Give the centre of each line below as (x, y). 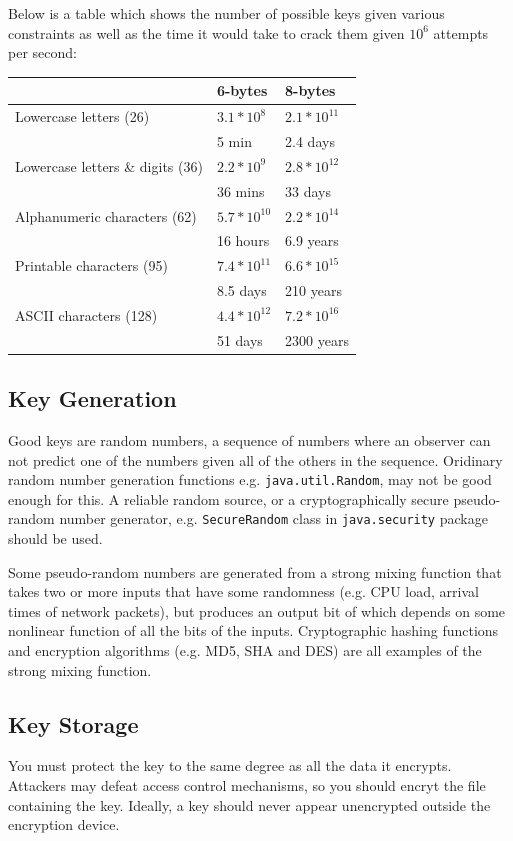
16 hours (243, 240)
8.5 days (241, 290)
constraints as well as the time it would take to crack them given (206, 32)
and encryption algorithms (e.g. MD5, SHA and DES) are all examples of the (245, 650)
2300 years (317, 339)
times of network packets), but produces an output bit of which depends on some (257, 610)
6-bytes (242, 90)
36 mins (240, 190)
